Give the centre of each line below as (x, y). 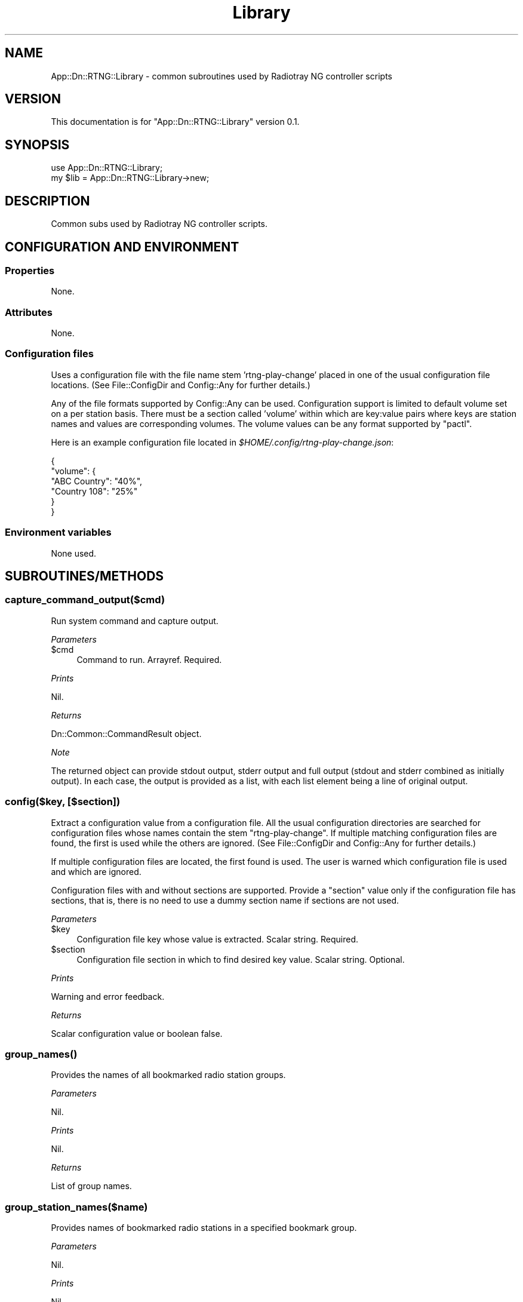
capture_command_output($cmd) (85, 600)
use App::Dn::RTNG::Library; (107, 168)
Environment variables (58, 532)
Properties (30, 270)
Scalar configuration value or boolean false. (137, 1033)
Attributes (29, 312)
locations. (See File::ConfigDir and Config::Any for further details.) (181, 385)
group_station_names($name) (76, 1207)
